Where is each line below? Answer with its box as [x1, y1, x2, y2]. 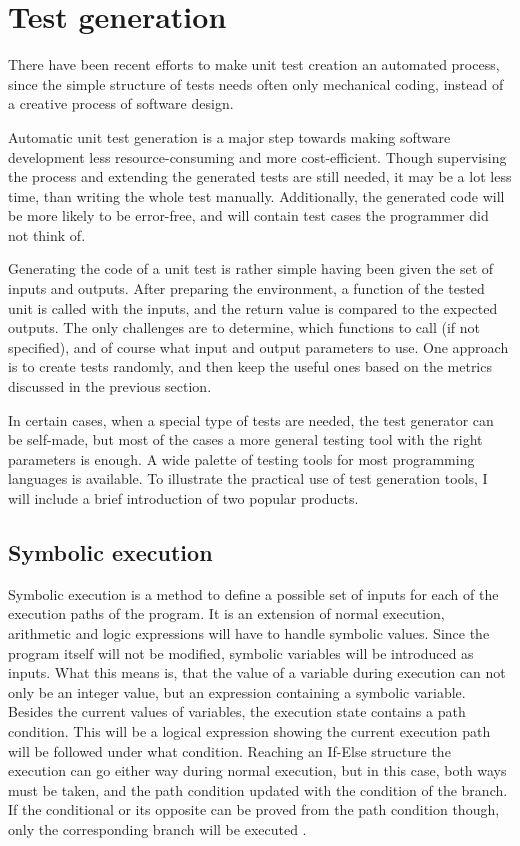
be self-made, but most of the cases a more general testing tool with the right [8, 429, 483, 450]
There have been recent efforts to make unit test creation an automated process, [8, 54, 500, 75]
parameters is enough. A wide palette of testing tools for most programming [8, 448, 475, 469]
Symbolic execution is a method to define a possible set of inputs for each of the [8, 583, 499, 604]
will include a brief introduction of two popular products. [8, 488, 359, 508]
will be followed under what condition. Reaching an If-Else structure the [8, 740, 451, 761]
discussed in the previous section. [8, 376, 212, 397]
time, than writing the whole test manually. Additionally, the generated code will [8, 185, 505, 206]
